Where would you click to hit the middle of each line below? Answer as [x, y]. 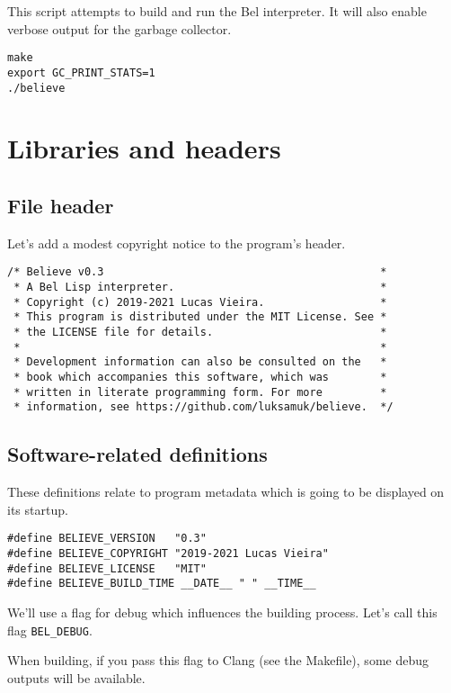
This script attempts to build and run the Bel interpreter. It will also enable [217, 11]
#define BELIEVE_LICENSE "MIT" [107, 568]
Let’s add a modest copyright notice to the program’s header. [177, 243]
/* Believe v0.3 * [197, 272]
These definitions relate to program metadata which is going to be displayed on [226, 492]
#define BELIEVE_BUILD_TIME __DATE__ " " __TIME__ [162, 584]
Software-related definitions [137, 454]
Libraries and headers [144, 148]
